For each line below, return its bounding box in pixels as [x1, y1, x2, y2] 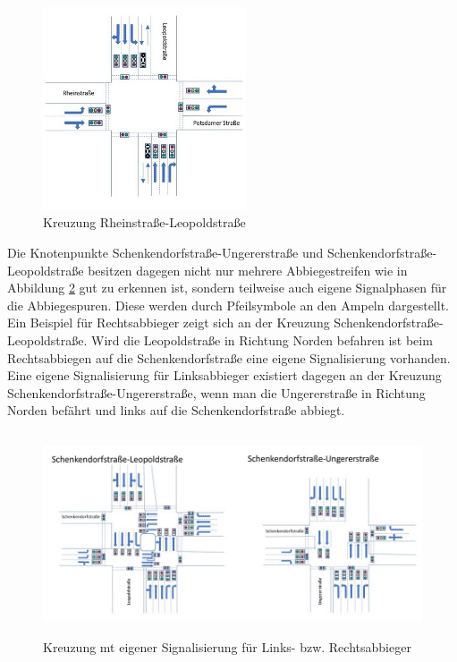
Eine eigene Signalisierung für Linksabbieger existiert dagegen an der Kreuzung [7, 366, 442, 385]
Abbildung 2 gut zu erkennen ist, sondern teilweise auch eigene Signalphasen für [7, 278, 447, 297]
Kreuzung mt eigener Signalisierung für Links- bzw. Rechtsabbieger [43, 638, 411, 657]
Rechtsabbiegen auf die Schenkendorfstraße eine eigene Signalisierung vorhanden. [7, 348, 451, 367]
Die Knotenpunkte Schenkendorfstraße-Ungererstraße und [7, 242, 324, 261]
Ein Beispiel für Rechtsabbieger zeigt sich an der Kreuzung [7, 313, 330, 332]
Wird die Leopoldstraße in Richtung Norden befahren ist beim [91, 330, 433, 349]
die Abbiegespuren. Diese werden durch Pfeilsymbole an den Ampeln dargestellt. [7, 295, 449, 314]
